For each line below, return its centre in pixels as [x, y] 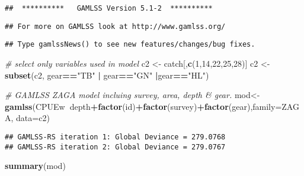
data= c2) [33, 118]
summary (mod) [35, 166]
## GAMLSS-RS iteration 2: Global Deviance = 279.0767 [115, 147]
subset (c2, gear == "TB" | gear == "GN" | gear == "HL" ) [107, 75]
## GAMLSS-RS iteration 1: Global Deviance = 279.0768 [115, 137]
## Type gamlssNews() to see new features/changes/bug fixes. [130, 45]
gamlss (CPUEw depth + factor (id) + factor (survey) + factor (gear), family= [143, 106]
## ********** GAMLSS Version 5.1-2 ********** [109, 8]
